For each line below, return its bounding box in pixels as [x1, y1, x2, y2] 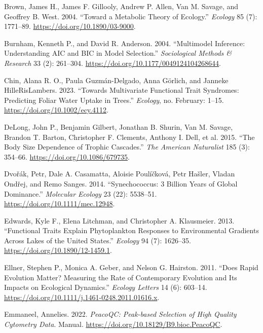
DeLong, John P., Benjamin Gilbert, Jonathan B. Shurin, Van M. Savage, [4, 121, 233, 132]
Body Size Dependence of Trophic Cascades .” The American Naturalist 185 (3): [4, 141, 250, 152]
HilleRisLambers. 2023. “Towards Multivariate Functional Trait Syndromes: [4, 85, 239, 95]
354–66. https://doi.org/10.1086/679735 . [4, 151, 130, 162]
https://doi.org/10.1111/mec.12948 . [4, 198, 115, 209]
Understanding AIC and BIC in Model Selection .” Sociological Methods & [4, 48, 232, 58]
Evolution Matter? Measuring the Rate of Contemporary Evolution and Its [4, 272, 237, 282]
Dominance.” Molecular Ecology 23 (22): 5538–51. [4, 188, 157, 199]
